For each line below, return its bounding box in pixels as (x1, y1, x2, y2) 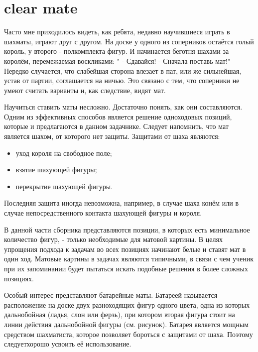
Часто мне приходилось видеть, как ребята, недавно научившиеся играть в (4, 26, 230, 37)
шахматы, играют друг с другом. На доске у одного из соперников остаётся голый (4, 36, 254, 46)
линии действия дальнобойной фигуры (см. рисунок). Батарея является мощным (4, 319, 249, 329)
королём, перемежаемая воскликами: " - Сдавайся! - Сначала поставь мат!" (4, 55, 231, 66)
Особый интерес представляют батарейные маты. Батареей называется (4, 290, 218, 300)
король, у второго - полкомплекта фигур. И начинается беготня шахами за (4, 46, 229, 56)
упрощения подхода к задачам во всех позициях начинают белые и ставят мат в (4, 243, 246, 254)
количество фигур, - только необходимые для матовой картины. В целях (4, 234, 223, 244)
